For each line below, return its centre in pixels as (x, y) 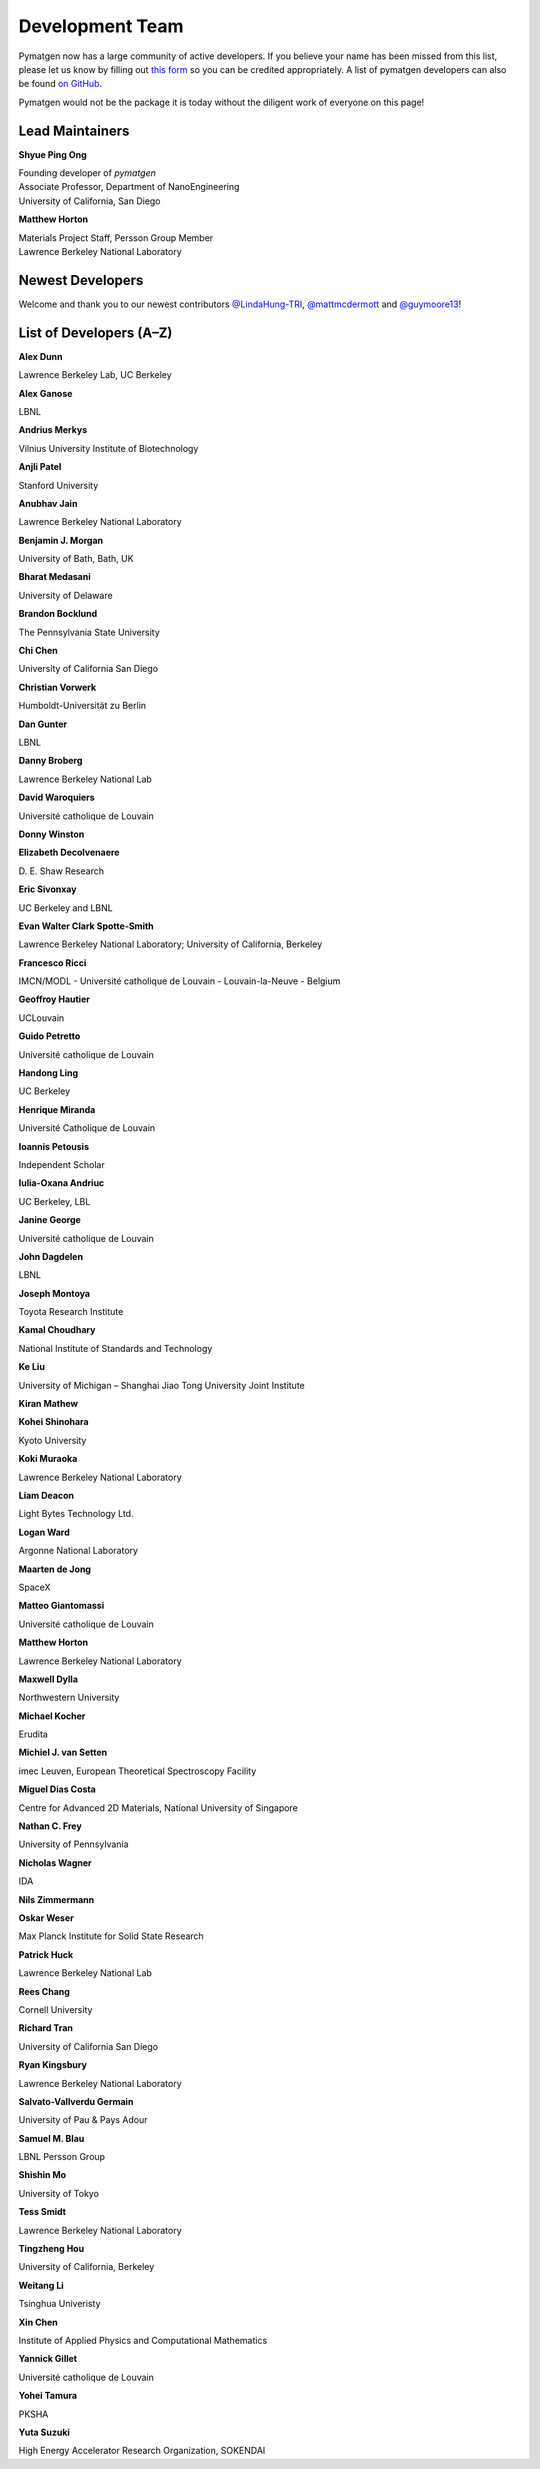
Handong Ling (48, 1073)
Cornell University (55, 2009)
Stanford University (58, 485)
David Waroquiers (56, 797)
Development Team (101, 26)
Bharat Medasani (55, 577)
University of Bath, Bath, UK (76, 559)
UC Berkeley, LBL (54, 1201)
